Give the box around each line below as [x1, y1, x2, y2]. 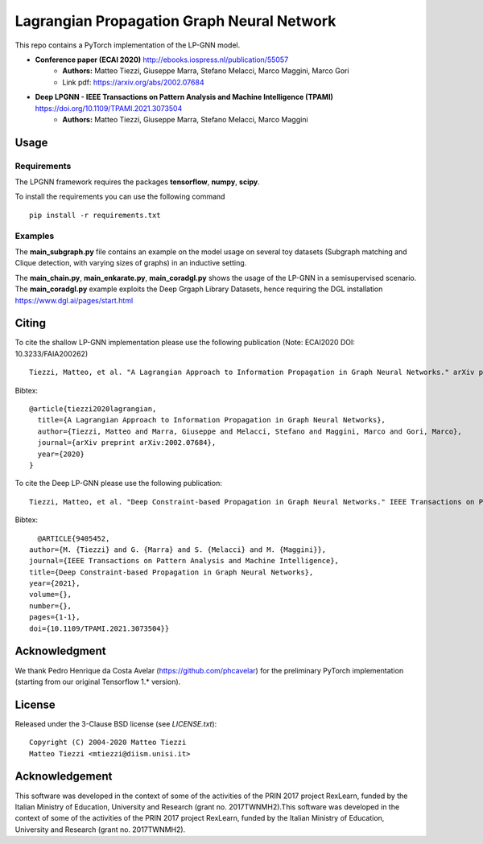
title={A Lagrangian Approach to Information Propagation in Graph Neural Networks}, [37, 415, 386, 425]
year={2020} [37, 449, 85, 459]
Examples [14, 230, 55, 241]
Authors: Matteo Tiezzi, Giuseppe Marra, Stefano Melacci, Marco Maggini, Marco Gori [62, 66, 349, 76]
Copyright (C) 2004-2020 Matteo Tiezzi [29, 738, 187, 747]
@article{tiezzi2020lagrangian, [29, 405, 157, 414]
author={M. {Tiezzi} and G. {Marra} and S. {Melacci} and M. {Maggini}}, [29, 545, 327, 554]
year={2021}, [29, 579, 80, 588]
